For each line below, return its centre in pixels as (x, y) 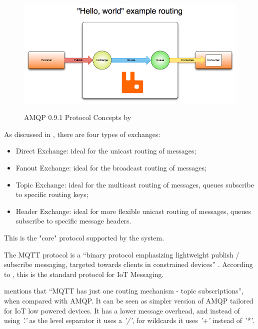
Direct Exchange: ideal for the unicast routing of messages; (106, 151)
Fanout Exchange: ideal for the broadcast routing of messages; (111, 168)
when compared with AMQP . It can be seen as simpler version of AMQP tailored (129, 300)
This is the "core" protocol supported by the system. (84, 238)
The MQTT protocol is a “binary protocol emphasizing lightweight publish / (122, 254)
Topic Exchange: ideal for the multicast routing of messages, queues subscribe (135, 184)
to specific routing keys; (52, 194)
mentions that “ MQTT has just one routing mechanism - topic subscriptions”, (124, 291)
